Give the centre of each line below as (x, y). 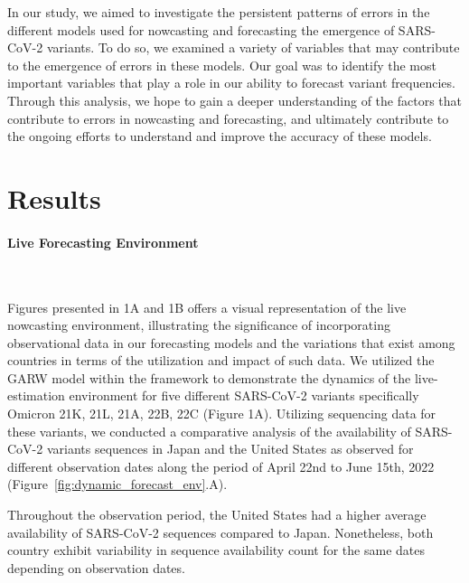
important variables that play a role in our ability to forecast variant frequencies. (231, 83)
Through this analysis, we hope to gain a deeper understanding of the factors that (235, 100)
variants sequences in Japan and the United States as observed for (230, 449)
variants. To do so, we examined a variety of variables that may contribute (253, 47)
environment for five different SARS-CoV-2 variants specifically (244, 395)
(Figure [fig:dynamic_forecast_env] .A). (117, 484)
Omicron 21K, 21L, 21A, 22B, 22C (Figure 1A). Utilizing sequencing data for (222, 414)
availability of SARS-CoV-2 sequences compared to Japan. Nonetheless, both (220, 532)
